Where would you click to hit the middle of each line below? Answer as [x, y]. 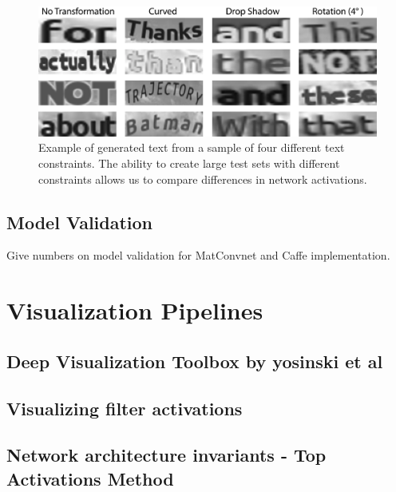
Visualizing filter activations [125, 408]
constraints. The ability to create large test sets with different [189, 163]
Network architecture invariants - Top [166, 455]
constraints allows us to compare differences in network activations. [203, 179]
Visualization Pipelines [135, 310]
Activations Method [90, 478]
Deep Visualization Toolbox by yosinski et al [195, 361]
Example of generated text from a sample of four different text [192, 147]
